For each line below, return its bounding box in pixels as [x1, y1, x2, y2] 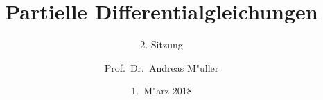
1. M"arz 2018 [131, 83, 192, 98]
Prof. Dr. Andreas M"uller [104, 60, 219, 74]
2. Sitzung [140, 37, 183, 52]
